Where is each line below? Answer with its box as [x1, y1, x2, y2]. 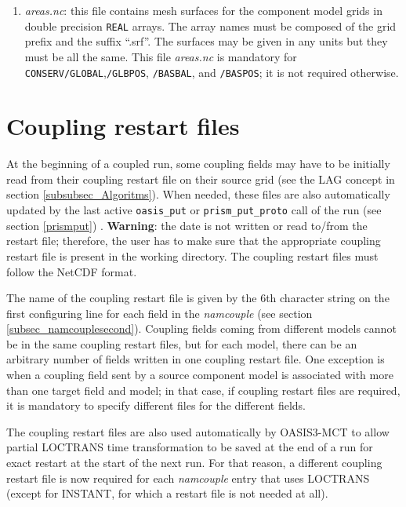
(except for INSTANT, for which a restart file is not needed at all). [6, 485, 328, 502]
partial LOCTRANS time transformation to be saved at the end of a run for [6, 439, 373, 455]
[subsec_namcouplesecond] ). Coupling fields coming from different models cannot [6, 320, 397, 337]
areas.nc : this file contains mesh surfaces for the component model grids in [24, 2, 382, 18]
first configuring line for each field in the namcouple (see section [6, 305, 313, 321]
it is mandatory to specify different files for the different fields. [6, 397, 306, 414]
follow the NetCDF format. [6, 263, 137, 279]
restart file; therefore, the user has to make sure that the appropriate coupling [6, 232, 381, 249]
